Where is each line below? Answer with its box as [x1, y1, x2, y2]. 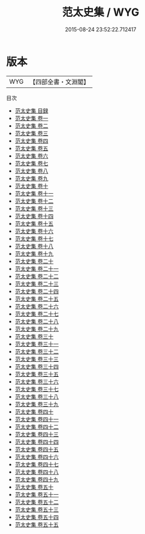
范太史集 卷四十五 [14, 446, 59, 453]
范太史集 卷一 [14, 114, 49, 122]
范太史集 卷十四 [14, 212, 54, 220]
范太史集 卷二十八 [14, 317, 59, 325]
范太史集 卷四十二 [14, 423, 59, 430]
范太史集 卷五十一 [14, 491, 59, 498]
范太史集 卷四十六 [14, 453, 59, 461]
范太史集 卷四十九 [14, 476, 59, 483]
